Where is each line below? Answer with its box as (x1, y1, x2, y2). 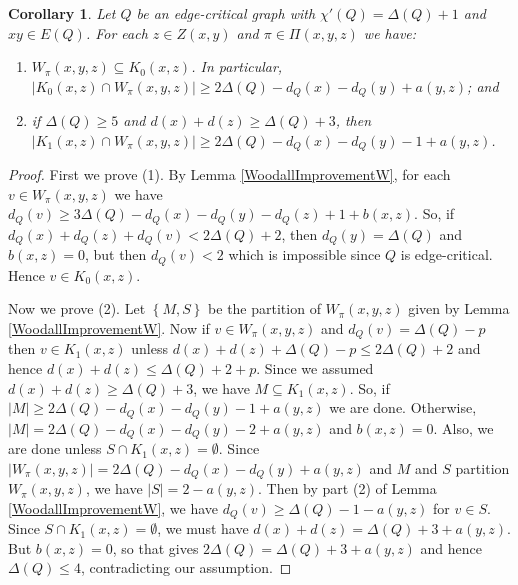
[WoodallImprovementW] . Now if (8, 318, 210, 339)
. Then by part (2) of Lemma (258, 478, 437, 499)
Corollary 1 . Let (8, 3, 116, 23)
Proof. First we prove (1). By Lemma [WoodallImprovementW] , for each (8, 164, 451, 185)
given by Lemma (408, 298, 510, 319)
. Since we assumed (256, 358, 374, 379)
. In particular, (191, 56, 283, 77)
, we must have (157, 518, 249, 539)
